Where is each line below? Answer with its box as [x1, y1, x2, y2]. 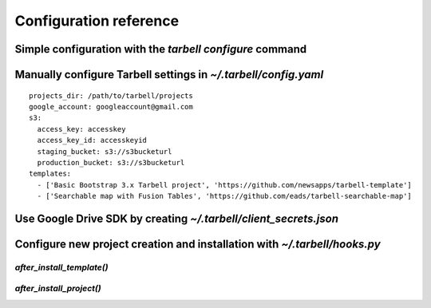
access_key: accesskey [37, 124, 126, 133]
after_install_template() [14, 262, 109, 273]
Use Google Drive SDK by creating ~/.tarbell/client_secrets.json [14, 211, 339, 225]
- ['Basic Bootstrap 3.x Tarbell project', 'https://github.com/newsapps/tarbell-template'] [37, 180, 413, 189]
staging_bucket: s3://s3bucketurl [37, 147, 172, 156]
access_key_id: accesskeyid [37, 136, 148, 145]
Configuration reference [14, 12, 180, 30]
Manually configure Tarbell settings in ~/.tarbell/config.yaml [14, 68, 324, 81]
